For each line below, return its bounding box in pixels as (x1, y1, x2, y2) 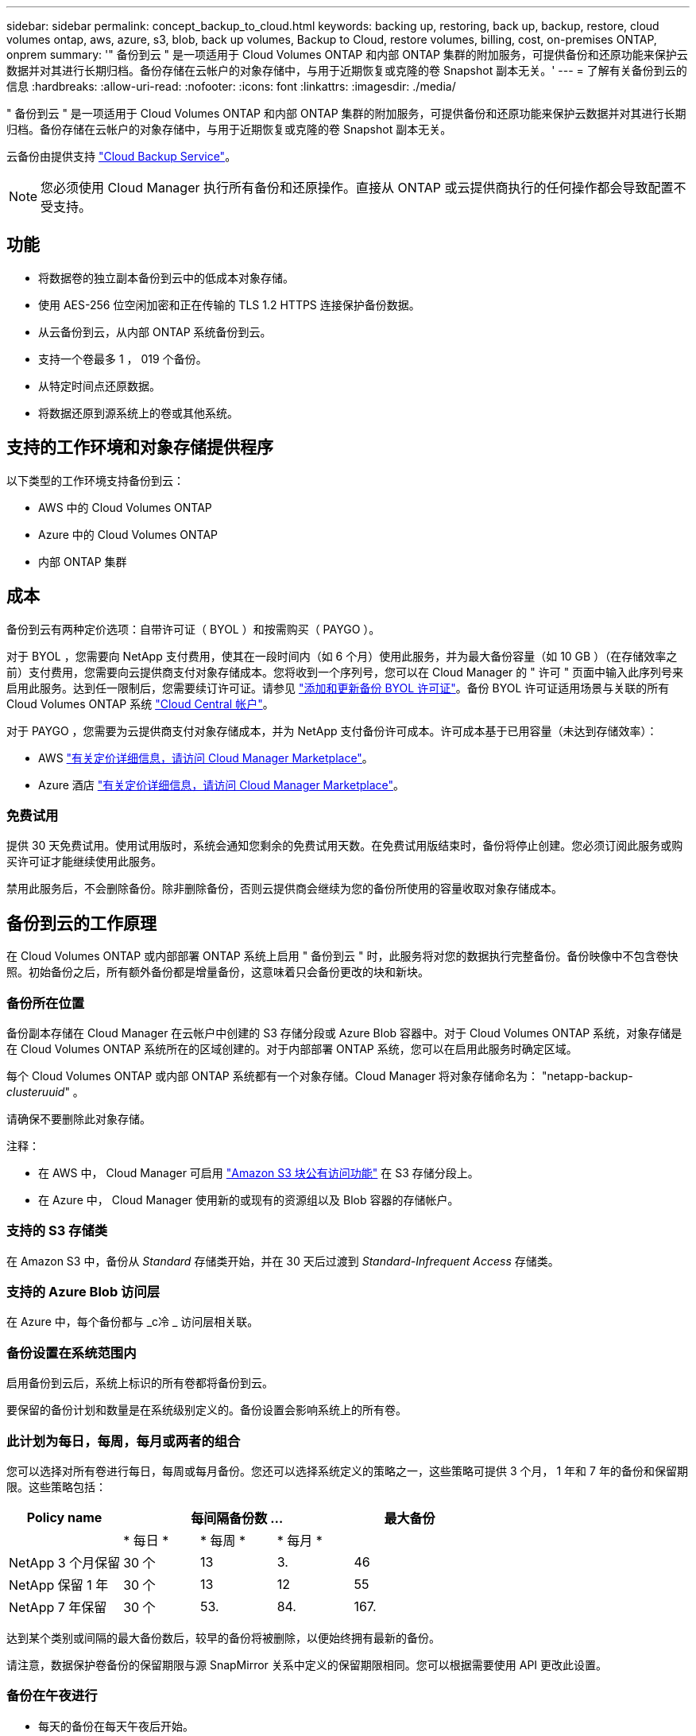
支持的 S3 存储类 (6, 1223, 108, 1239)
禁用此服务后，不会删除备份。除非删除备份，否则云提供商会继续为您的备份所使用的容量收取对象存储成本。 (6, 882, 563, 896)
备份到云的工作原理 (6, 913, 157, 933)
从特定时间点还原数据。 (38, 378, 160, 393)
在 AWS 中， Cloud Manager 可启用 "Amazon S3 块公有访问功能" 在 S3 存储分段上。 (38, 1165, 479, 1180)
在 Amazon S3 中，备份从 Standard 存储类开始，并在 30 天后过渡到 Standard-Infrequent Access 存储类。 (6, 1254, 559, 1268)
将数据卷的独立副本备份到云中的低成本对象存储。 (38, 270, 294, 285)
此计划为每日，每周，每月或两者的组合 (6, 1432, 241, 1449)
